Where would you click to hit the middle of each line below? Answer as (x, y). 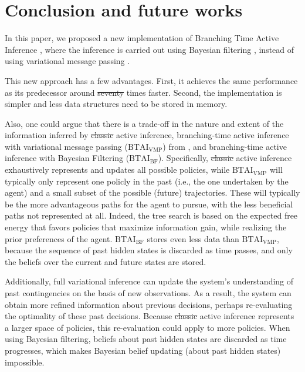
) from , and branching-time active (225, 146)
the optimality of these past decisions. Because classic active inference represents (150, 316)
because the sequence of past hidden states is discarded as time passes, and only (149, 250)
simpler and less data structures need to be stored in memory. (116, 104)
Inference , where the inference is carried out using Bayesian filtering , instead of (150, 49)
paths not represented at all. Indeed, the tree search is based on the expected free (151, 215)
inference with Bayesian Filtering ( (67, 158)
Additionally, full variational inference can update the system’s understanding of (149, 281)
